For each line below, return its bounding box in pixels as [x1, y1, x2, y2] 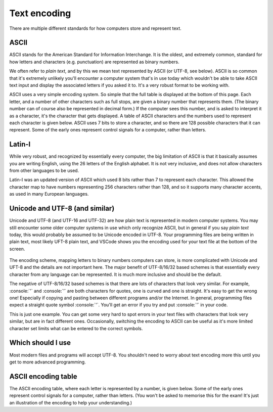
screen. [9, 246, 25, 252]
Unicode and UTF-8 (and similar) [9, 204, 115, 213]
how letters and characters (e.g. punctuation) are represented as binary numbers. [9, 59, 179, 65]
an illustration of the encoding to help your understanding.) [9, 399, 132, 405]
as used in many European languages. [9, 191, 89, 197]
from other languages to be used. [9, 167, 79, 174]
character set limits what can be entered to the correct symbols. [9, 325, 143, 331]
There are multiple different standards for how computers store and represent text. [9, 25, 181, 31]
